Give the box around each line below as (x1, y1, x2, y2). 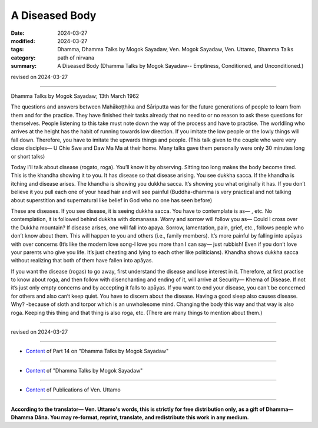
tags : (11, 46, 24, 53)
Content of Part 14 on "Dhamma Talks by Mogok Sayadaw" (25, 348, 169, 355)
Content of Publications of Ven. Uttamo (25, 386, 121, 393)
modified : (11, 37, 35, 44)
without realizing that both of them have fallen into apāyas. (11, 257, 153, 264)
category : (11, 54, 36, 61)
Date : (11, 29, 25, 37)
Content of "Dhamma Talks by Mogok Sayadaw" (25, 367, 143, 374)
